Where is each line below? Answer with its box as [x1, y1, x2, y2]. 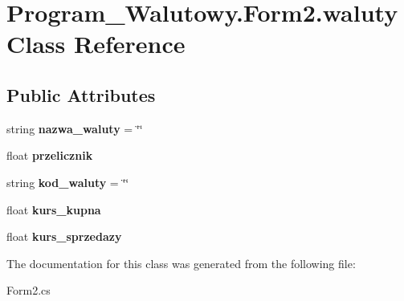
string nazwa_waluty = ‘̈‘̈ [6, 120, 143, 136]
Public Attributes [6, 82, 156, 107]
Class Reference [6, 27, 186, 60]
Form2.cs [6, 282, 51, 299]
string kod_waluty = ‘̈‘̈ [6, 173, 129, 190]
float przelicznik [6, 147, 93, 164]
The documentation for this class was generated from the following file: [6, 254, 356, 271]
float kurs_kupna [6, 201, 101, 218]
